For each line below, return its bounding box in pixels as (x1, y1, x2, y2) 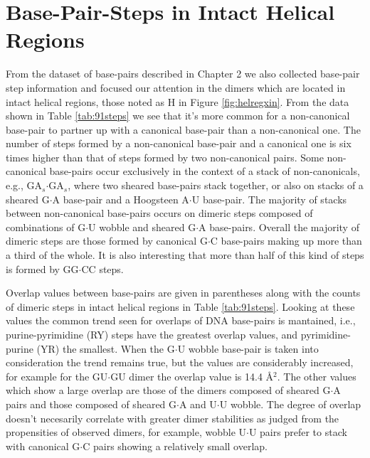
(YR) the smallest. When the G (36, 341, 175, 356)
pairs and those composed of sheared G (6, 396, 177, 411)
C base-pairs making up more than (210, 233, 362, 248)
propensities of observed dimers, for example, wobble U (6, 425, 247, 440)
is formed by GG (6, 261, 79, 276)
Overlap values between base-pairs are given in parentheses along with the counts (6, 285, 361, 300)
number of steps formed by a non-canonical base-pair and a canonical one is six (6, 136, 351, 151)
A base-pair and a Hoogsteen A (52, 191, 189, 206)
